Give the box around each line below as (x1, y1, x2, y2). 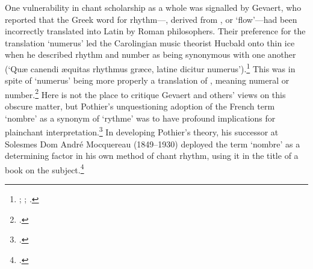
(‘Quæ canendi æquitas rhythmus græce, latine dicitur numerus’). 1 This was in (5, 60, 296, 75)
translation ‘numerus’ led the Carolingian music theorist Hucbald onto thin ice (5, 36, 295, 49)
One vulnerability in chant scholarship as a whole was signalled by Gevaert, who (5, 1, 302, 13)
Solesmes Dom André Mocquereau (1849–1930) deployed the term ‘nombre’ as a (5, 137, 300, 150)
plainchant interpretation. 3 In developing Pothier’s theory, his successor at (5, 124, 279, 138)
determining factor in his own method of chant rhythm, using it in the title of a (5, 149, 299, 162)
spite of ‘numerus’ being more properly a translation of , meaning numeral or (5, 74, 290, 87)
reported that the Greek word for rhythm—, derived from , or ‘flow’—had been (5, 13, 297, 25)
